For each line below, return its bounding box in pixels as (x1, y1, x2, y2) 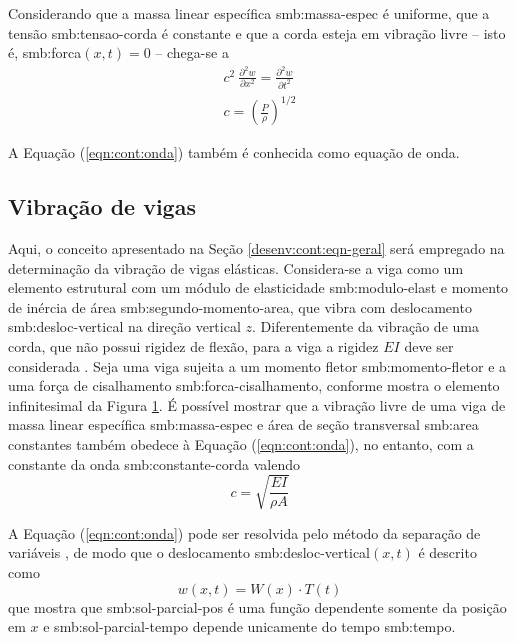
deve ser (404, 336, 454, 357)
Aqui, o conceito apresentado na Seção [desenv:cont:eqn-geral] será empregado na (8, 238, 505, 259)
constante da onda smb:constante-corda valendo (8, 453, 300, 474)
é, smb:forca (8, 42, 82, 63)
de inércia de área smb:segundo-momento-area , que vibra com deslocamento (8, 296, 472, 317)
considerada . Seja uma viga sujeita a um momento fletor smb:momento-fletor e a (8, 355, 507, 376)
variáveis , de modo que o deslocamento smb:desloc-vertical (8, 542, 371, 563)
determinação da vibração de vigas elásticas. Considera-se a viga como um (8, 257, 464, 278)
